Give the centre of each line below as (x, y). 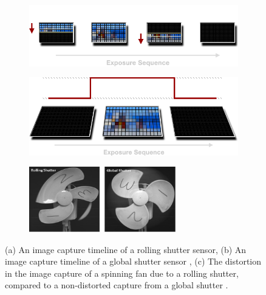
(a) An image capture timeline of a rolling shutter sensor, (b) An (126, 249)
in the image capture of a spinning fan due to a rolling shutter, (122, 273)
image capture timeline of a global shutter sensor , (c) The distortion (133, 261)
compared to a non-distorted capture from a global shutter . (117, 285)
